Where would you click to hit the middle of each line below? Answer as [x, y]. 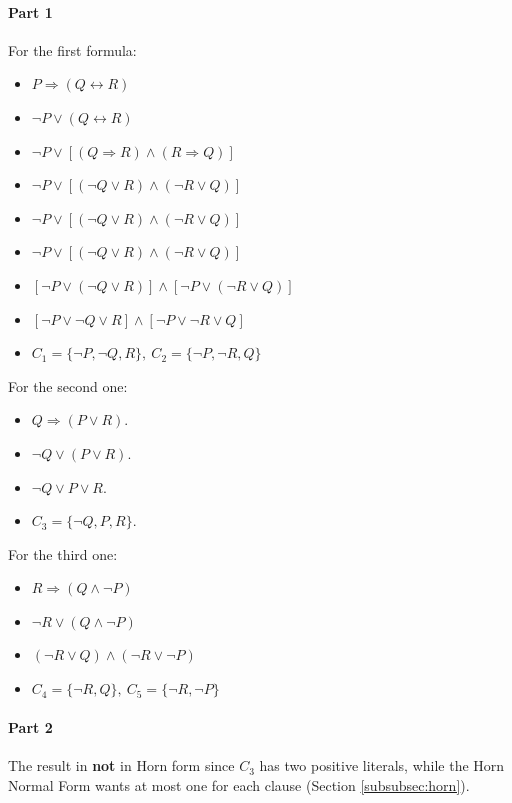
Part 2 [30, 727]
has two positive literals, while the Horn [382, 765]
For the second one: [68, 385]
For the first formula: [72, 49]
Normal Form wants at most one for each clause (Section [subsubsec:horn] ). [239, 785]
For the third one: [63, 553]
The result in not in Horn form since [121, 765]
